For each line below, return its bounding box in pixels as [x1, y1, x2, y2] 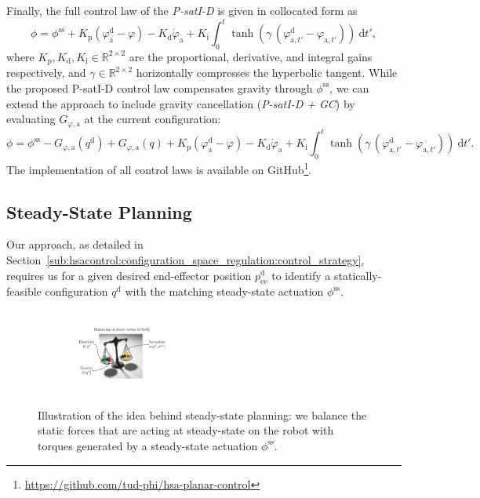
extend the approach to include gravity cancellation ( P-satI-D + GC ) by [6, 95, 355, 111]
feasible [6, 283, 42, 300]
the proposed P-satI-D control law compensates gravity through [6, 79, 313, 96]
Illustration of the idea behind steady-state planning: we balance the [38, 406, 367, 423]
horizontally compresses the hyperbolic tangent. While [136, 64, 398, 81]
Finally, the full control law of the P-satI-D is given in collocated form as [6, 2, 358, 18]
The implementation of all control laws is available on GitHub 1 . [6, 158, 312, 177]
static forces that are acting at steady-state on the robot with [38, 422, 334, 438]
